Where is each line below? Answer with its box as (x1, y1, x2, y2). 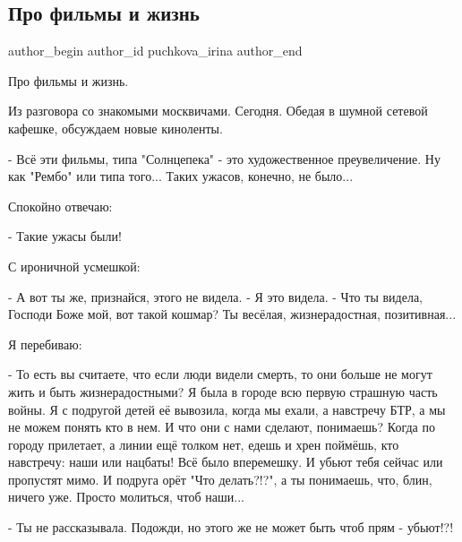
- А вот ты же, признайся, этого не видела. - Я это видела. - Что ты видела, (8, 287, 423, 305)
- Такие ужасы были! (8, 227, 122, 245)
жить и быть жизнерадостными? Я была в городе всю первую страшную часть (8, 382, 438, 400)
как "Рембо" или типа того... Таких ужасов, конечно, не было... (8, 167, 354, 185)
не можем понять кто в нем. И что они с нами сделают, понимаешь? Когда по (8, 417, 435, 436)
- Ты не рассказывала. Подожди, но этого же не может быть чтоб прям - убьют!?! (8, 518, 454, 537)
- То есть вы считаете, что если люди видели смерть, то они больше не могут (8, 365, 432, 383)
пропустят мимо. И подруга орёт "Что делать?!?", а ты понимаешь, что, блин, (8, 469, 432, 488)
